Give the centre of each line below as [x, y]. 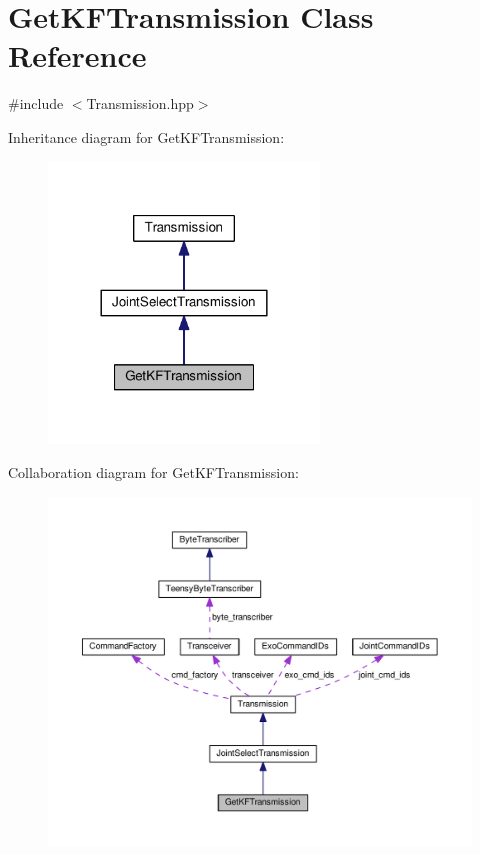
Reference [77, 55]
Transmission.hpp [140, 103]
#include [36, 103]
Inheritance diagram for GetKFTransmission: [146, 136]
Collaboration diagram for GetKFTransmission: [153, 471]
